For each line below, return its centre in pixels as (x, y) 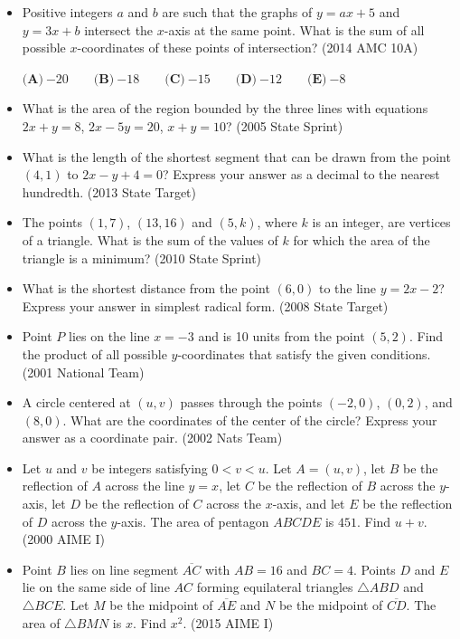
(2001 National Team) (83, 372)
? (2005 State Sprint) (284, 125)
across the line (145, 486)
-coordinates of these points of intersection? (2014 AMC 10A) (248, 48)
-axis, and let (309, 504)
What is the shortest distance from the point (146, 288)
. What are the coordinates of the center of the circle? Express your (250, 420)
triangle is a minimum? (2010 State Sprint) (142, 258)
